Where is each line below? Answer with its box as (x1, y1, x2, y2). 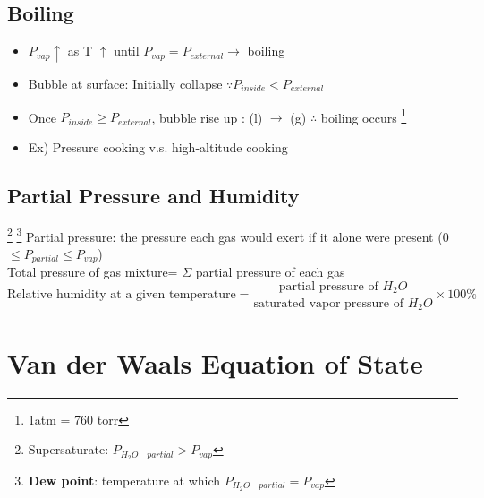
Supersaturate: (28, 440, 109, 459)
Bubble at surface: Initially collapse (28, 73, 223, 92)
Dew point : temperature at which (28, 470, 221, 489)
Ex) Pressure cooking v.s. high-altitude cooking (28, 137, 288, 156)
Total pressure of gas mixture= (7, 262, 178, 281)
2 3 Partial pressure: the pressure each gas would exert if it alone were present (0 (7, 224, 449, 245)
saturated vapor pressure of (253, 296, 403, 310)
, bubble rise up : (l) (151, 107, 263, 126)
